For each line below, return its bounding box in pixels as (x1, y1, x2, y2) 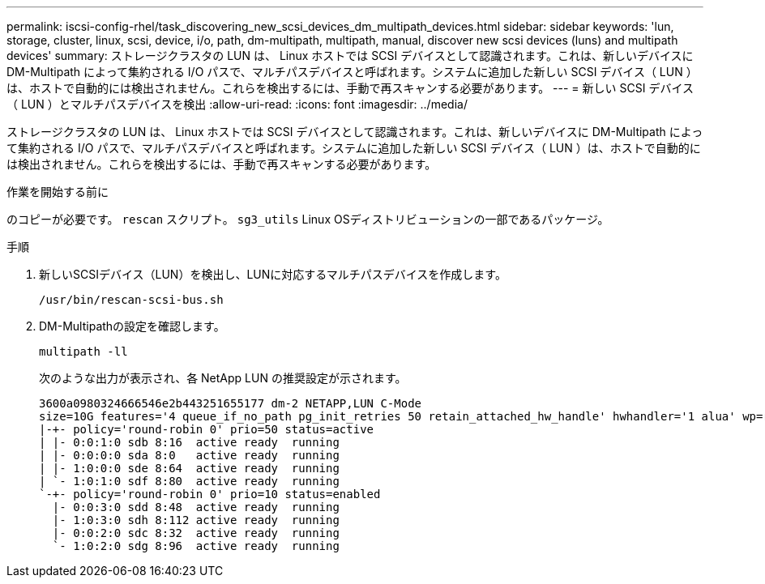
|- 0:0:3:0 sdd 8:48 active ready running (52, 501, 340, 514)
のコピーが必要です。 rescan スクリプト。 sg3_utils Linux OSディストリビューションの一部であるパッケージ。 (6, 212, 609, 226)
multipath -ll (39, 345, 128, 358)
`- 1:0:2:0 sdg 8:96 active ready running (52, 539, 340, 552)
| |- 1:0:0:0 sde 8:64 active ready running (39, 462, 340, 475)
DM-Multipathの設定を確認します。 (39, 319, 225, 333)
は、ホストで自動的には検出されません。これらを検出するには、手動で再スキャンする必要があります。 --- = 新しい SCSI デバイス (6, 81, 694, 95)
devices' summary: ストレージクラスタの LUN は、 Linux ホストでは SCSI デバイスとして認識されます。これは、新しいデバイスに (6, 49, 694, 62)
